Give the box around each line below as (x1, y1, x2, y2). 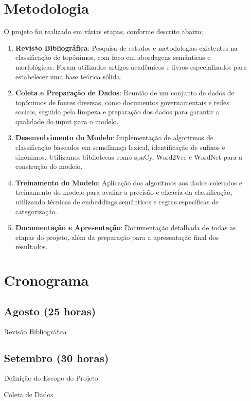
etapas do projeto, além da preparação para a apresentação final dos (15, 232, 219, 242)
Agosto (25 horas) (4, 303, 96, 318)
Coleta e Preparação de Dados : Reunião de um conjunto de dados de (15, 88, 234, 98)
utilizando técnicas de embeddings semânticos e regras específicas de (15, 197, 219, 207)
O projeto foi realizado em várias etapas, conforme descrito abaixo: (4, 26, 203, 36)
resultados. (15, 241, 48, 252)
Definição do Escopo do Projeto (4, 373, 98, 383)
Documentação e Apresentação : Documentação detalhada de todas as (15, 222, 236, 233)
